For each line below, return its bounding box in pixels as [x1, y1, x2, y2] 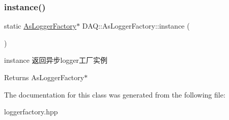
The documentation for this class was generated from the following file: [4, 89, 225, 100]
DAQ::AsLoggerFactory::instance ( [82, 20, 190, 31]
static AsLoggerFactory [4, 20, 77, 31]
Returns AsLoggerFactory [4, 72, 84, 82]
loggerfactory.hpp [4, 106, 58, 117]
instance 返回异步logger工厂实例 [4, 55, 108, 65]
